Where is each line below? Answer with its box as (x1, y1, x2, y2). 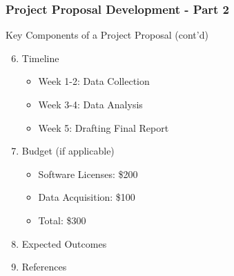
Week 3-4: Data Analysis (38, 97, 143, 111)
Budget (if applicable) (21, 144, 115, 158)
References (21, 259, 67, 274)
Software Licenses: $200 (38, 166, 138, 181)
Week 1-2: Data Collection (38, 74, 150, 88)
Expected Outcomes (21, 236, 107, 250)
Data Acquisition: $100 (38, 190, 135, 204)
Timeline (21, 50, 59, 65)
